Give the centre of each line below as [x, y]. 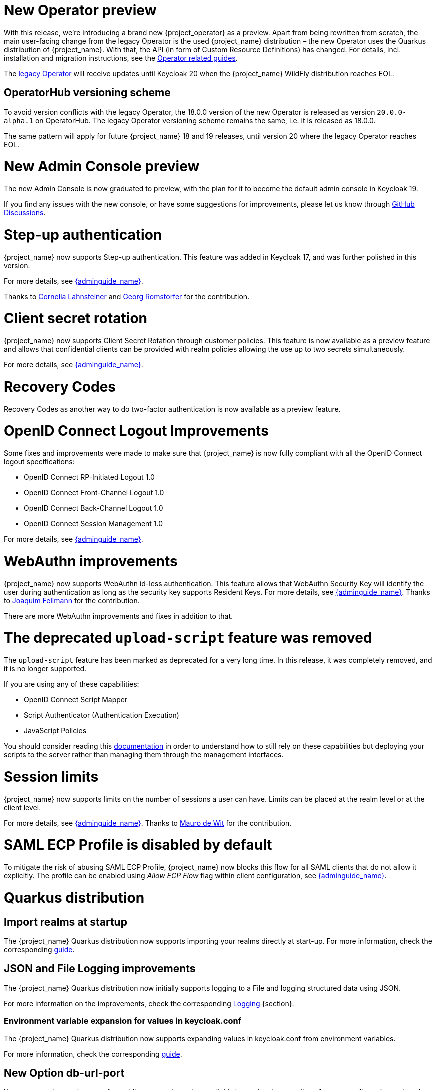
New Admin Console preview [102, 167]
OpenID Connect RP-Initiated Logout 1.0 [89, 477]
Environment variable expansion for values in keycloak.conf [123, 1021]
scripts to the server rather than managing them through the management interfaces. [144, 755]
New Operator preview [80, 10]
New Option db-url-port [64, 1073]
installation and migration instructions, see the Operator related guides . [121, 58]
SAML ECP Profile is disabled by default [138, 845]
